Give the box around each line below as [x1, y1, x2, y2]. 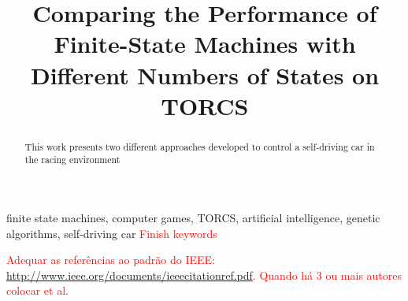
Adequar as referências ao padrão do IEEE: [6, 251, 215, 268]
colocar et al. [6, 282, 69, 299]
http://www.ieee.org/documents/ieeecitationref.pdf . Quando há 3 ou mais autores [6, 266, 402, 283]
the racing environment [24, 153, 121, 166]
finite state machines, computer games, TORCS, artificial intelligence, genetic [6, 210, 380, 226]
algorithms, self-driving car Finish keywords [6, 225, 217, 241]
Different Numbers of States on [30, 58, 380, 91]
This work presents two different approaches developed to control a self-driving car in [24, 139, 375, 153]
